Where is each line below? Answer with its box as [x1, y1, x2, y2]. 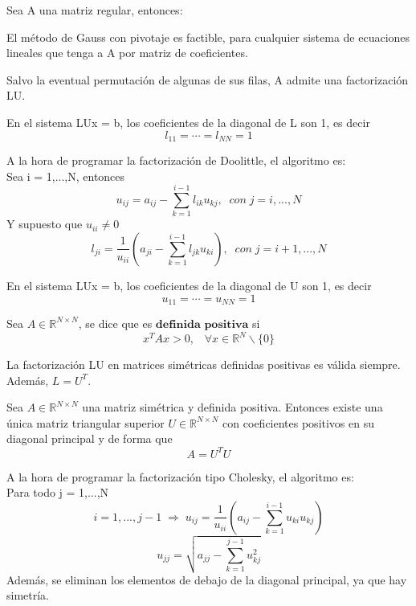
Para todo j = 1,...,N [6, 484, 109, 501]
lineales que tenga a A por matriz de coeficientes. [6, 44, 248, 61]
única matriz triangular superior [6, 414, 165, 431]
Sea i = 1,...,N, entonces [6, 167, 125, 184]
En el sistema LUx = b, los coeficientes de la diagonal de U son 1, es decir [6, 276, 372, 293]
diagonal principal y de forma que [6, 430, 173, 447]
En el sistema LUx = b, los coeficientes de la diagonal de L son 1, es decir [6, 113, 370, 130]
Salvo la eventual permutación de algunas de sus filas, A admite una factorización [6, 71, 409, 88]
